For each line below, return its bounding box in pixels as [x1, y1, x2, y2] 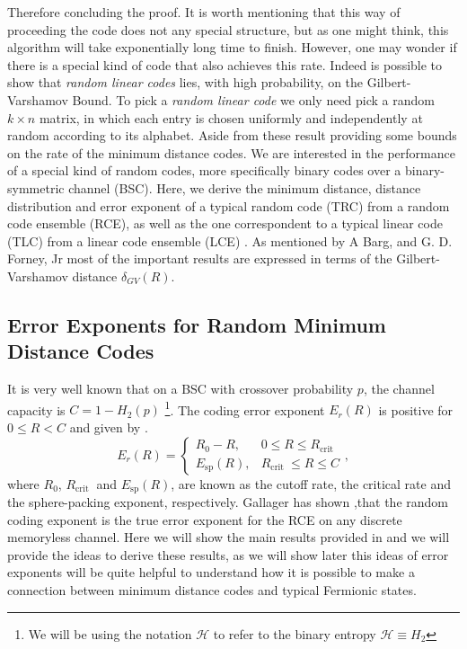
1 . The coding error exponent [164, 397, 325, 419]
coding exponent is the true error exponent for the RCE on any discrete [7, 510, 402, 529]
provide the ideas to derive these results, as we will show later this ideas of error [7, 545, 449, 564]
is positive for [378, 400, 454, 419]
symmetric [7, 178, 65, 197]
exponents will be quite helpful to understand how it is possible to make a [7, 563, 415, 582]
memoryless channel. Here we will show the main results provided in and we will [7, 528, 450, 547]
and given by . [69, 417, 148, 436]
